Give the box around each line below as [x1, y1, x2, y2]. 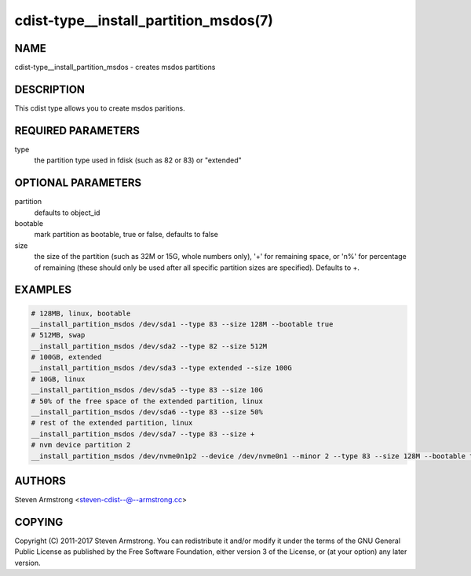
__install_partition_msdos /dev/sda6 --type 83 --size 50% [31, 408, 263, 417]
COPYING [14, 515, 64, 529]
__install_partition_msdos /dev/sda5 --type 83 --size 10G [31, 385, 263, 395]
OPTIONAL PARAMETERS [14, 177, 142, 190]
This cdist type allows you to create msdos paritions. [14, 103, 185, 113]
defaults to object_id [34, 208, 100, 217]
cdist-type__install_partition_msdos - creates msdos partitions [14, 63, 216, 72]
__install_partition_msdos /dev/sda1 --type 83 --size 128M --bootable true [31, 319, 334, 329]
